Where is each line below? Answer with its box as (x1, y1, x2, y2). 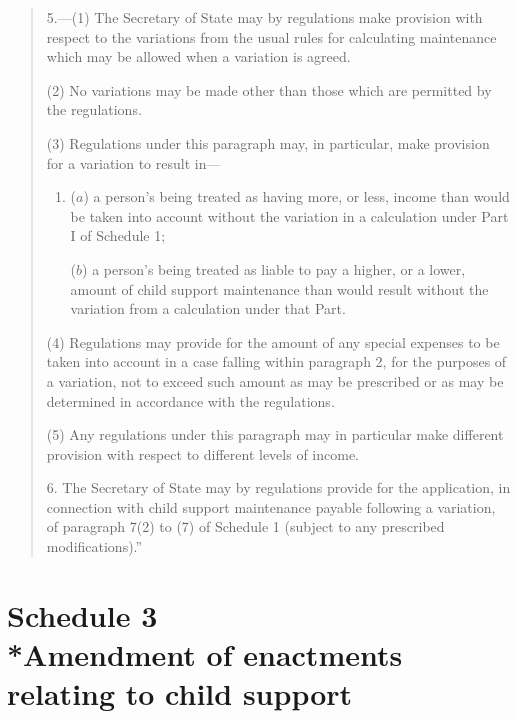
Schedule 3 (7, 594, 158, 635)
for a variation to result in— (46, 152, 221, 173)
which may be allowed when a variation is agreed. (46, 46, 351, 67)
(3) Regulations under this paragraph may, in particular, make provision (46, 132, 490, 153)
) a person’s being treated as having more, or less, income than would (83, 186, 510, 207)
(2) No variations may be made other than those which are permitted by (46, 79, 492, 100)
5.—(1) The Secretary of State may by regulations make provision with (46, 7, 483, 27)
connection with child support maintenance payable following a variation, (46, 496, 496, 517)
